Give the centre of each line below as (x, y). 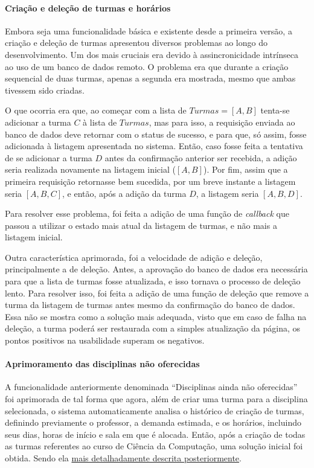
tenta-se (275, 110)
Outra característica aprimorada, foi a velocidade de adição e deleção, (134, 257)
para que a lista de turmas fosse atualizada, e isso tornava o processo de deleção (153, 281)
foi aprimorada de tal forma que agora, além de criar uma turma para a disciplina (156, 399)
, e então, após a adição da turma (124, 193)
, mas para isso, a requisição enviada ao (222, 122)
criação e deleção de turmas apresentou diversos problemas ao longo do (136, 43)
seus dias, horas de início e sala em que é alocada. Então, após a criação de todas (155, 434)
